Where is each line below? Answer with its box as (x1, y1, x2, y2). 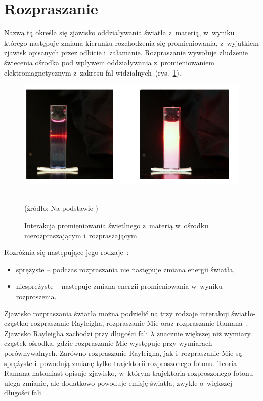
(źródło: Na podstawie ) (24, 203, 98, 213)
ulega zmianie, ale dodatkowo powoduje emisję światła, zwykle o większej (4, 377, 232, 388)
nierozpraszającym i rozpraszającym (24, 230, 137, 240)
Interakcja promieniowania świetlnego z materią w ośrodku (24, 220, 208, 230)
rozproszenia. (16, 290, 57, 301)
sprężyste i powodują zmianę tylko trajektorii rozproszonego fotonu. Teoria (4, 357, 237, 368)
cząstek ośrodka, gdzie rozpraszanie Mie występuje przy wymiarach (4, 338, 212, 348)
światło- (231, 308, 256, 318)
